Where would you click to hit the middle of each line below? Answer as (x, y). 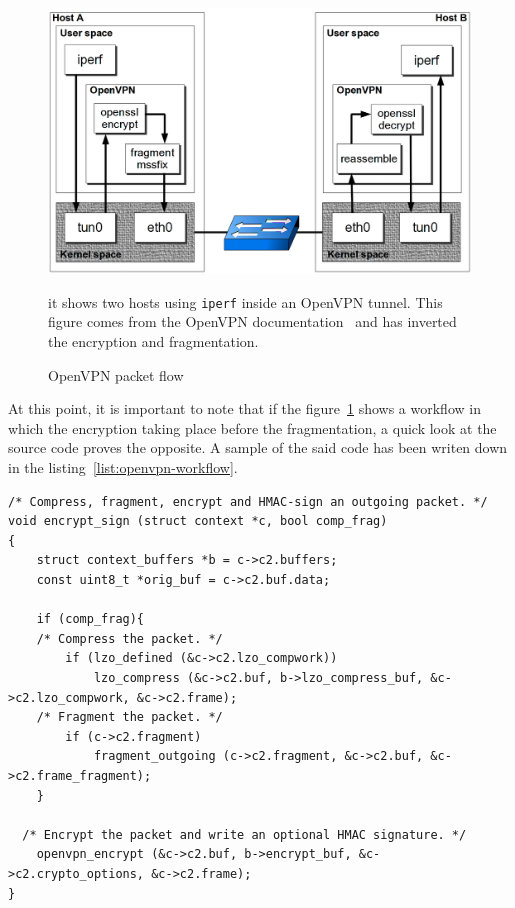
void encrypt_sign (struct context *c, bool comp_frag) (198, 521)
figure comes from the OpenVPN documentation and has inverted (252, 321)
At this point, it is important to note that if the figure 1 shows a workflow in (244, 408)
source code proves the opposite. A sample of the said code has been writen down (258, 447)
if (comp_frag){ (90, 619)
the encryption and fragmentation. (153, 341)
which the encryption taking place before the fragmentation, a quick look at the (252, 427)
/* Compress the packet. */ (129, 638)
